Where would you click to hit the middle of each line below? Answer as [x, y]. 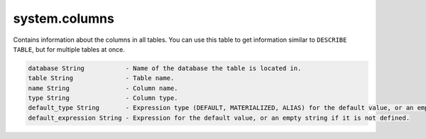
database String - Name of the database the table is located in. [165, 68]
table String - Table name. [101, 78]
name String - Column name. [103, 88]
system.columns [64, 18]
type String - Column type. [103, 98]
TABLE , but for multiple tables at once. [69, 49]
